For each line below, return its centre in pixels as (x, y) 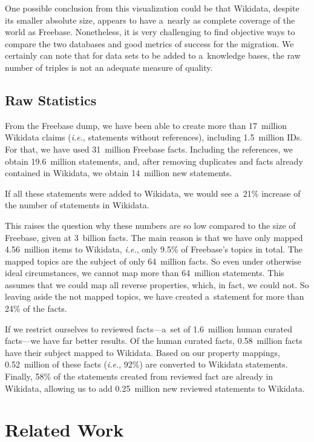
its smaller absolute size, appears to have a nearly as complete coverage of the (150, 20)
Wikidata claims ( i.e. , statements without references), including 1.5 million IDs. (154, 137)
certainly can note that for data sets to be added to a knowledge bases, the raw (153, 55)
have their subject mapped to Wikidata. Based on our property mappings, (142, 352)
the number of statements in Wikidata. (77, 205)
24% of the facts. (36, 308)
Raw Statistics (51, 100)
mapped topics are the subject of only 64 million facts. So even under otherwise (153, 261)
